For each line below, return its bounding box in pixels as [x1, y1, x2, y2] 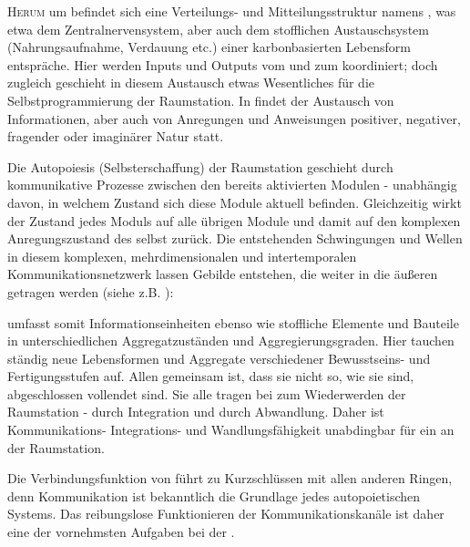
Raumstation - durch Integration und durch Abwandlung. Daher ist [7, 402, 384, 421]
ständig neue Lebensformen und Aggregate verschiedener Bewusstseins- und [7, 348, 431, 367]
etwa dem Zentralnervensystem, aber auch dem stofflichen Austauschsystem [7, 19, 429, 38]
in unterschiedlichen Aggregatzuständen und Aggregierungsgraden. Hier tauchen [7, 331, 455, 350]
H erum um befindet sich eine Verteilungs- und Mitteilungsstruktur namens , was [7, 2, 456, 20]
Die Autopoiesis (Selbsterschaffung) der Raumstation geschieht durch [7, 157, 393, 176]
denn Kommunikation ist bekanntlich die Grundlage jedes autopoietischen [7, 486, 421, 505]
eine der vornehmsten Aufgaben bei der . [7, 522, 235, 542]
